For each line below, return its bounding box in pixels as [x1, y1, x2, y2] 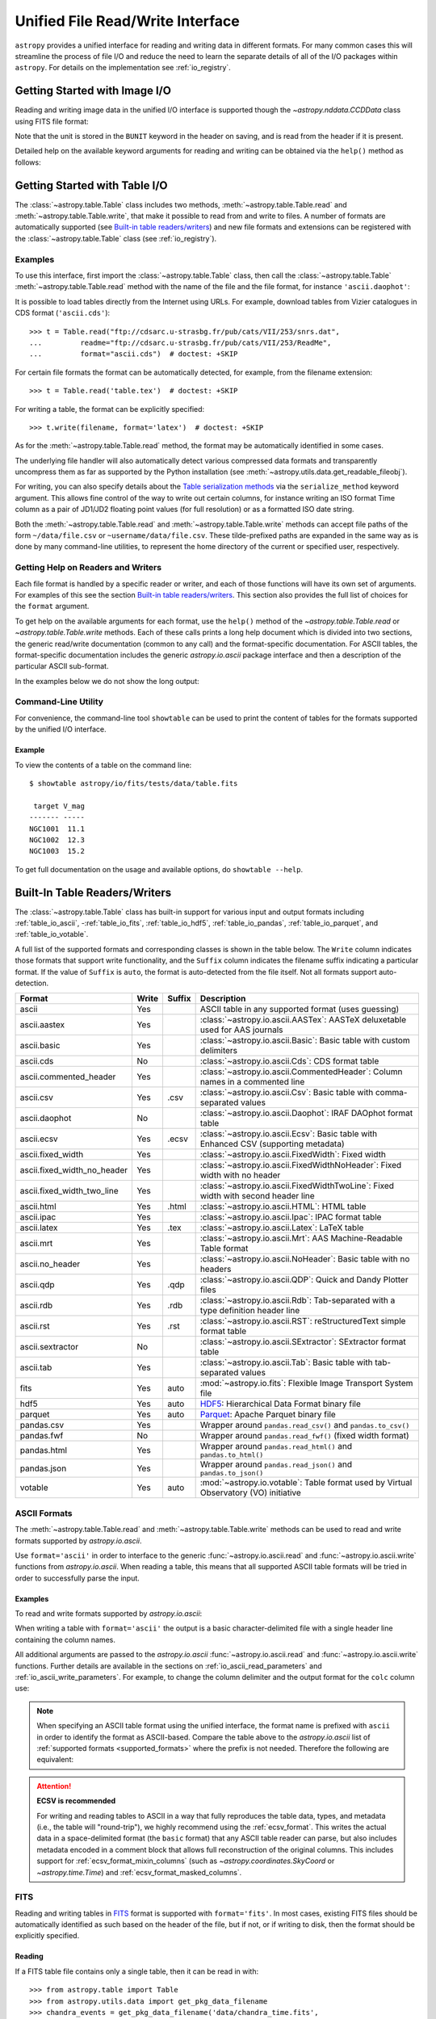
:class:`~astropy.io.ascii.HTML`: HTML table [199, 1201, 367, 1212]
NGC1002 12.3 [29, 835, 85, 844]
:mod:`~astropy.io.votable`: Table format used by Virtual [199, 1477, 413, 1488]
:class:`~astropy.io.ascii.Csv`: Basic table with [199, 1087, 374, 1098]
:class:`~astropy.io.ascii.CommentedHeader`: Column [199, 1066, 403, 1077]
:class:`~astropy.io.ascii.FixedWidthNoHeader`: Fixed [199, 1160, 402, 1171]
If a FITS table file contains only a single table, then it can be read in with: [15, 1967, 258, 1976]
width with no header [199, 1169, 281, 1181]
